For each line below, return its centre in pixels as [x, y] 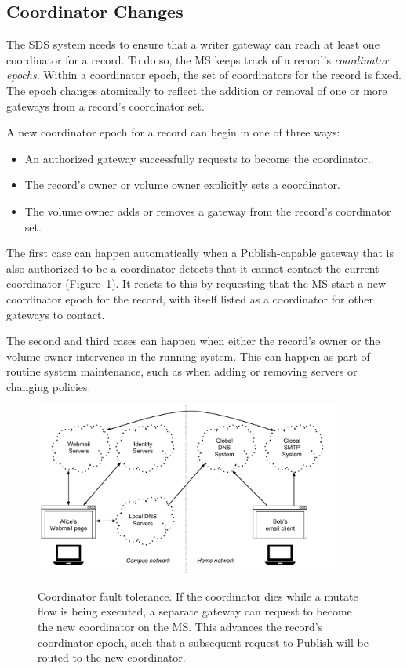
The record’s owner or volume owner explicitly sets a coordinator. [183, 185]
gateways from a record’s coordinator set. [105, 105]
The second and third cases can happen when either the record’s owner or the [193, 341]
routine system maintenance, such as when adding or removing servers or [182, 371]
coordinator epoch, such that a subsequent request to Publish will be [203, 642]
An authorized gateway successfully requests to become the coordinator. [198, 158]
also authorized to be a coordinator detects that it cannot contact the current [193, 268]
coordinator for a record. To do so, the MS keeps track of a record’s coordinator [198, 59]
